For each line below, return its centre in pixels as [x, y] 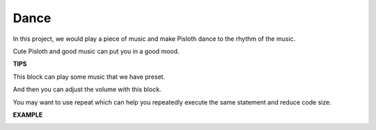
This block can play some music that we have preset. [89, 77]
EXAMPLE [28, 115]
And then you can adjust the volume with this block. [87, 89]
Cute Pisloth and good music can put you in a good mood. [96, 51]
